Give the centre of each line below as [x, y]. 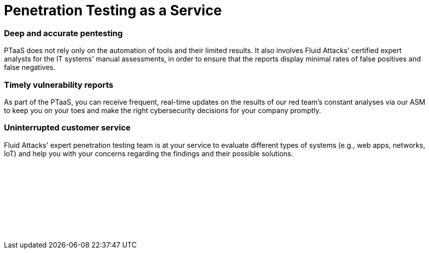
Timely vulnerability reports [59, 85]
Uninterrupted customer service [67, 128]
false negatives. [30, 67]
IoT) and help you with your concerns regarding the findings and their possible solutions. [149, 153]
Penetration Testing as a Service [113, 10]
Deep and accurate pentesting [63, 33]
